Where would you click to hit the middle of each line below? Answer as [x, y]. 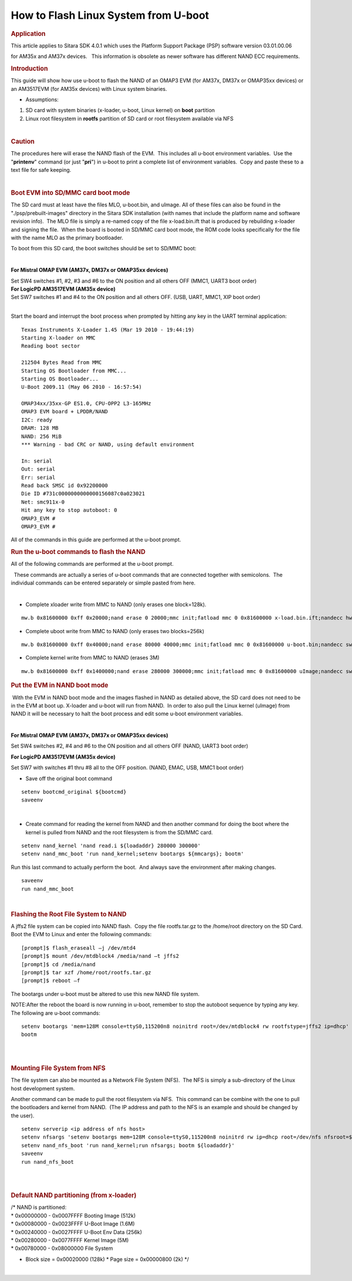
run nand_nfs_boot [48, 1162]
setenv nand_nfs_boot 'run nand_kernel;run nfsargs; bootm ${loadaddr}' [128, 1145]
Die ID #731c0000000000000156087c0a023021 [83, 494]
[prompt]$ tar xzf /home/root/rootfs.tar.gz [87, 972]
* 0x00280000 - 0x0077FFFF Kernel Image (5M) [70, 1241]
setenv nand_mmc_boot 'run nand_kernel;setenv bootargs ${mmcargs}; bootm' [133, 854]
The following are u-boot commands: [56, 1013]
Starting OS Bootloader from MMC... [74, 371]
